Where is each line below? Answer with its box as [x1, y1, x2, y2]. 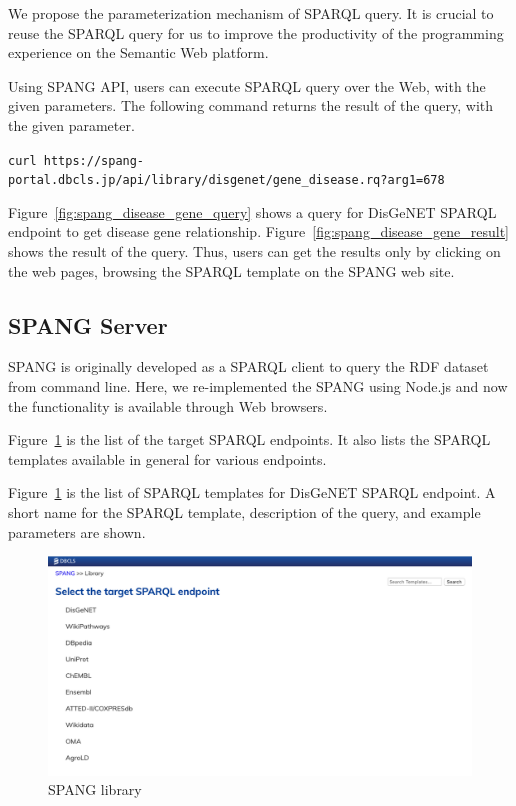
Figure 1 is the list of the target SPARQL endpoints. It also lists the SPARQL [8, 429, 491, 450]
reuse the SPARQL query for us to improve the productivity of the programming [8, 22, 504, 43]
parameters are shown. [8, 521, 146, 542]
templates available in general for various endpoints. [8, 448, 327, 469]
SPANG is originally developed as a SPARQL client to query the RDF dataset [8, 356, 489, 377]
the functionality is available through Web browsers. [8, 395, 328, 416]
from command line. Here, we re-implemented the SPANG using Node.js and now [8, 376, 508, 397]
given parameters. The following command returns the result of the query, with [8, 95, 494, 116]
